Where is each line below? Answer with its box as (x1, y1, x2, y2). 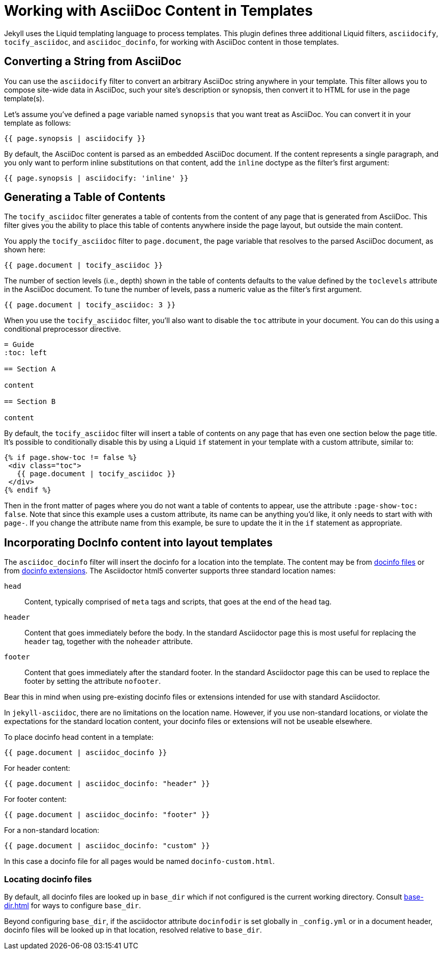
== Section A (4, 365, 56, 373)
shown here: (4, 245, 46, 254)
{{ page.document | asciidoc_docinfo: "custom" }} (4, 842, 210, 850)
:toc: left (4, 349, 47, 357)
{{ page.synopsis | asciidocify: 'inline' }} (4, 174, 189, 182)
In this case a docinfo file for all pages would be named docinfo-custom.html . (4, 857, 275, 866)
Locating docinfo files (4, 874, 92, 884)
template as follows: (4, 118, 71, 127)
